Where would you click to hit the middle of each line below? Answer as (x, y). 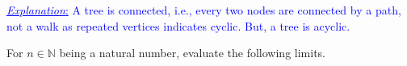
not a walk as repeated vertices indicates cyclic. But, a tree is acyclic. (178, 25)
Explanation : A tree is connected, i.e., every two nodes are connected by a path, (204, 10)
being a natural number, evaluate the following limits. (192, 53)
